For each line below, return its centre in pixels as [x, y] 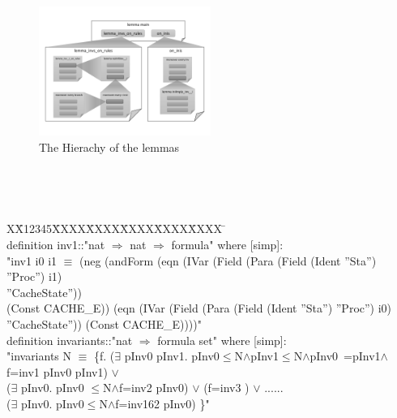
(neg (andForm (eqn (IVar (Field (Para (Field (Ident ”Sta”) [228, 260]
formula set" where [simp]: [222, 340]
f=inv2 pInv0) [154, 388]
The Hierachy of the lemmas [109, 147]
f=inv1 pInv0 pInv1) [57, 371]
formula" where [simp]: [227, 245]
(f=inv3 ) [226, 388]
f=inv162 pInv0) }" [162, 403]
